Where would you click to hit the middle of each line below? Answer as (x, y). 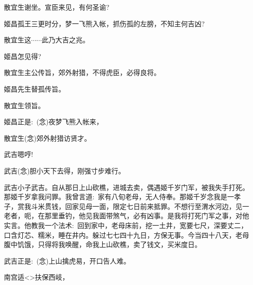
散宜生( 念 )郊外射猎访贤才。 (47, 138)
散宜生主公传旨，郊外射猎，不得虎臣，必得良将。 (82, 72)
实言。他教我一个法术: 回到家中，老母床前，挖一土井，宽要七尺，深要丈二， (126, 225)
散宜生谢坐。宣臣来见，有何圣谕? (57, 7)
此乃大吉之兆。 (65, 40)
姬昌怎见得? (23, 56)
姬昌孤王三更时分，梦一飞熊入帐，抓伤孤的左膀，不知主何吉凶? (104, 23)
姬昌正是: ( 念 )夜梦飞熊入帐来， (54, 122)
